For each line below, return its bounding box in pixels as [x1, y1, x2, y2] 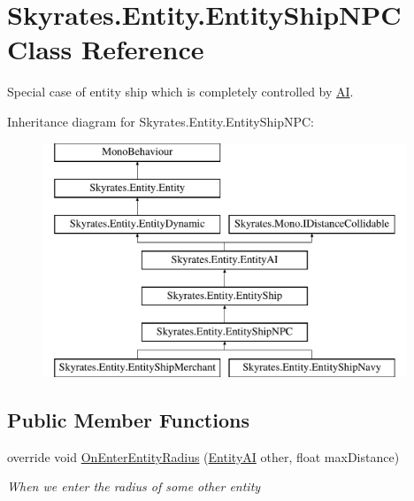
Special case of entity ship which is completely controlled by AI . [7, 82, 354, 101]
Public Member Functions [7, 406, 249, 434]
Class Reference [7, 31, 204, 67]
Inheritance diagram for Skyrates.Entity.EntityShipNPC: [7, 112, 315, 130]
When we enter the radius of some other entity [7, 477, 261, 496]
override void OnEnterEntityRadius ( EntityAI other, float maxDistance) [7, 447, 400, 466]
